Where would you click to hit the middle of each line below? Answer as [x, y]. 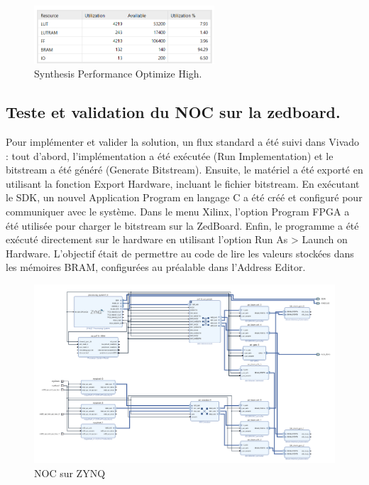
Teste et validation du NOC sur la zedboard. [173, 112]
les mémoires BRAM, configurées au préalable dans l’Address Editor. [156, 267]
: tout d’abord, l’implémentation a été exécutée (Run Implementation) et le [170, 155]
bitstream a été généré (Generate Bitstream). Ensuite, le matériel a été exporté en [184, 170]
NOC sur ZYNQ [70, 473]
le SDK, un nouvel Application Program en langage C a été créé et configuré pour [184, 197]
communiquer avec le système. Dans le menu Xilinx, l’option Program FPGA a [178, 211]
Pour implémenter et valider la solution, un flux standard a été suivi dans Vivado [183, 142]
